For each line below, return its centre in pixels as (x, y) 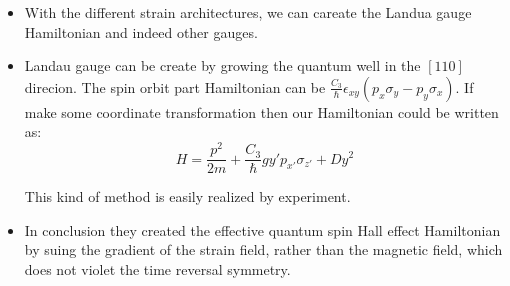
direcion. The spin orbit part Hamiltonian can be (175, 86)
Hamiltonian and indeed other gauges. (141, 31)
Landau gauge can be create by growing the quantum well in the (222, 65)
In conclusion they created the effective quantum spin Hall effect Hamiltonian (262, 229)
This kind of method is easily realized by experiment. (187, 196)
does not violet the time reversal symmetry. (157, 268)
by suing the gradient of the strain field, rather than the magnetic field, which (263, 249)
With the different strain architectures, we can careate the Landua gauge (248, 12)
